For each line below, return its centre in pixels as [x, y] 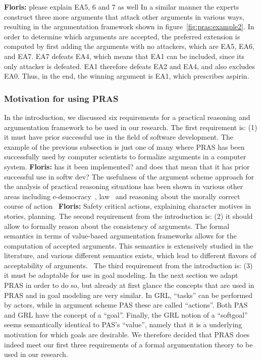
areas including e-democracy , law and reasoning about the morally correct [122, 196]
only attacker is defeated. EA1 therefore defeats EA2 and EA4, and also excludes [129, 66]
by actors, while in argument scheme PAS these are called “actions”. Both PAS [126, 305]
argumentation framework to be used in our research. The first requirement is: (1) [131, 127]
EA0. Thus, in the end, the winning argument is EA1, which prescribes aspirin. [127, 76]
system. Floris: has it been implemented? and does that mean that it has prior [127, 166]
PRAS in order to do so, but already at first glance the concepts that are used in [129, 285]
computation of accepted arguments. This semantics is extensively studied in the [129, 245]
